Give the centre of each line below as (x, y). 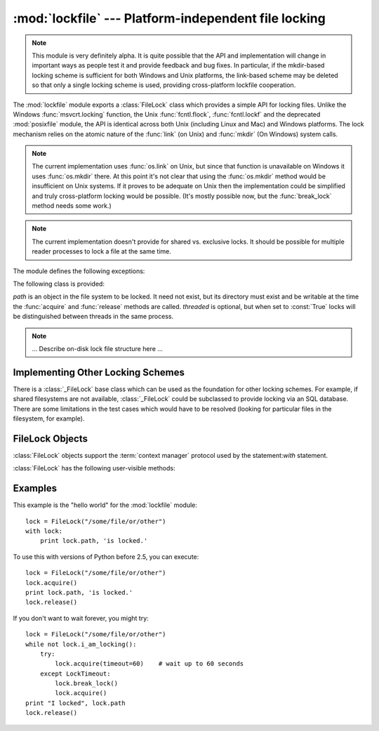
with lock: (44, 531)
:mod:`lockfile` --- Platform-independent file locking (169, 18)
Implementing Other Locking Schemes (99, 372)
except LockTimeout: (75, 673)
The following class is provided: (59, 284)
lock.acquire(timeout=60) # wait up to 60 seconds (149, 664)
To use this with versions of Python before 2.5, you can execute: (106, 557)
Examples (35, 488)
